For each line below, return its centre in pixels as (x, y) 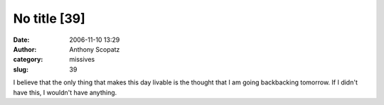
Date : (21, 40)
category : (28, 60)
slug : (21, 69)
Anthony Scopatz (95, 49)
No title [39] (49, 18)
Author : (25, 49)
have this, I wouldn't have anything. (65, 92)
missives (82, 60)
